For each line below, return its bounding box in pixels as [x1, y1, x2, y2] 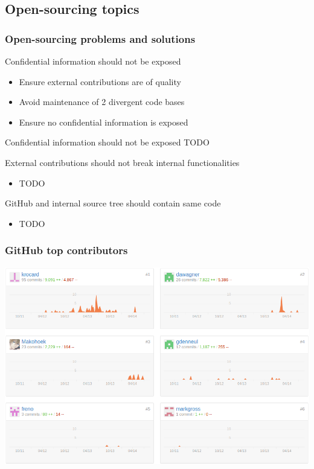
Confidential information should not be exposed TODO [5, 136, 210, 148]
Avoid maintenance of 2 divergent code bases [19, 95, 185, 108]
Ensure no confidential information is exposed [19, 115, 188, 128]
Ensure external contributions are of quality [19, 75, 181, 88]
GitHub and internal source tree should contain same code [5, 197, 221, 209]
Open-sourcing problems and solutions [5, 31, 196, 46]
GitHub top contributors [5, 243, 128, 258]
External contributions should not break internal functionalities [5, 156, 240, 168]
